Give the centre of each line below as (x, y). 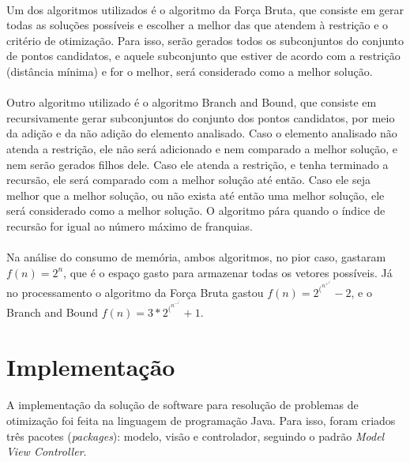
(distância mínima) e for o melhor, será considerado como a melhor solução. (190, 71)
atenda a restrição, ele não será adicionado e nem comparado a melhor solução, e (202, 148)
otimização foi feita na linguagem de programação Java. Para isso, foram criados (201, 421)
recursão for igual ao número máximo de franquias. (130, 225)
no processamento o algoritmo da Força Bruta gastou (135, 292)
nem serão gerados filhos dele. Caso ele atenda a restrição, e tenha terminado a (197, 164)
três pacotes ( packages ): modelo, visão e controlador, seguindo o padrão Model (196, 436)
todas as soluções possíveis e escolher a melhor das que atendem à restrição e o (197, 25)
